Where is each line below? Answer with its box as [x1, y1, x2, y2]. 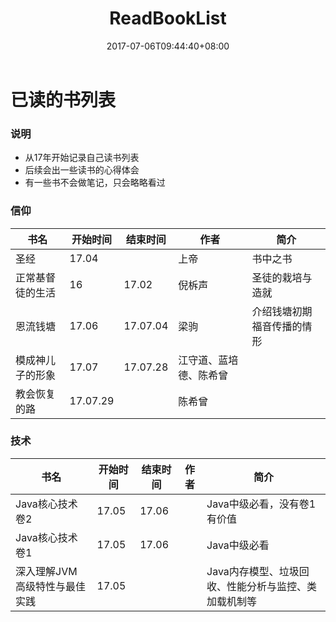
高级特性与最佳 [15, 579, 87, 593]
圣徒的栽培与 [251, 270, 313, 284]
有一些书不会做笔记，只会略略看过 [24, 177, 166, 189]
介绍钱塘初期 [251, 304, 313, 318]
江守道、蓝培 [178, 353, 239, 367]
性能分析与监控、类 [226, 579, 318, 593]
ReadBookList [109, 7, 227, 30]
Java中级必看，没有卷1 [206, 497, 317, 511]
